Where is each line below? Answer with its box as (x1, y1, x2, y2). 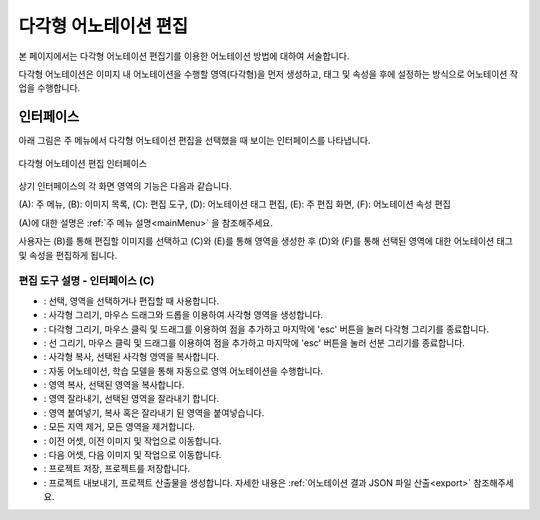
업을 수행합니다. (18, 82, 81, 94)
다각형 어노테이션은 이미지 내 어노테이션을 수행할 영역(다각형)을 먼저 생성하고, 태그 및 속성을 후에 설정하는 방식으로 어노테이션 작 (18, 68, 519, 80)
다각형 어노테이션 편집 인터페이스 (18, 157, 148, 169)
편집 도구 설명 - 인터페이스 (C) (18, 274, 155, 288)
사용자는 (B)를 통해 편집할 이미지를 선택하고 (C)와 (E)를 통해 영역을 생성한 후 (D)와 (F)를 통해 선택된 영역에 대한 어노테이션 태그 (18, 235, 514, 247)
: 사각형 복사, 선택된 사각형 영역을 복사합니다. (43, 351, 220, 363)
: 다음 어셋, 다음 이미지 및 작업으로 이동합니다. (43, 449, 222, 461)
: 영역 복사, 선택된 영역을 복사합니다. (43, 379, 185, 391)
